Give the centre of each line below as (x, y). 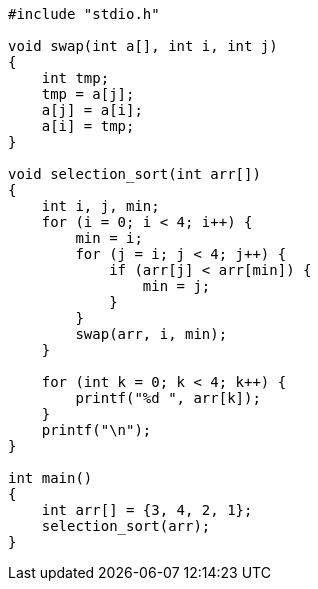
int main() (50, 478)
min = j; (176, 286)
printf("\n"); (96, 430)
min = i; (109, 238)
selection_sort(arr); (126, 526)
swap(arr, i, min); (151, 334)
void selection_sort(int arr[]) (134, 174)
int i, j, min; (100, 206)
